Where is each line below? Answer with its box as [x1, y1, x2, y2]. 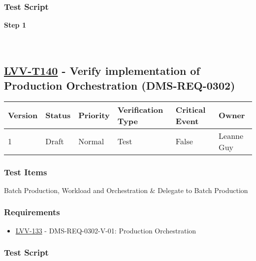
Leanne [219, 130, 244, 141]
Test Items [4, 165, 47, 178]
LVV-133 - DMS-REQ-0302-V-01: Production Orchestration [15, 225, 196, 235]
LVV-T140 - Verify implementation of [4, 63, 200, 78]
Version [8, 109, 38, 121]
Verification [117, 103, 163, 115]
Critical [175, 103, 206, 115]
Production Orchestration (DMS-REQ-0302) [4, 77, 235, 93]
